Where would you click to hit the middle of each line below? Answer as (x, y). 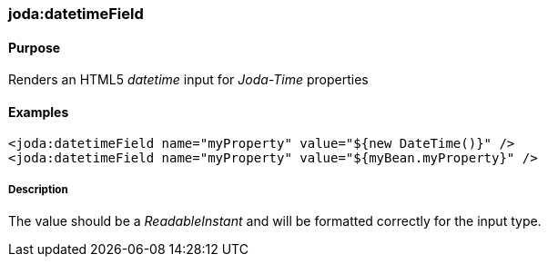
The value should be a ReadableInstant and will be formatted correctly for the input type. (275, 221)
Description (38, 189)
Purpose (35, 47)
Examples (39, 112)
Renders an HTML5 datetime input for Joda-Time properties (188, 80)
